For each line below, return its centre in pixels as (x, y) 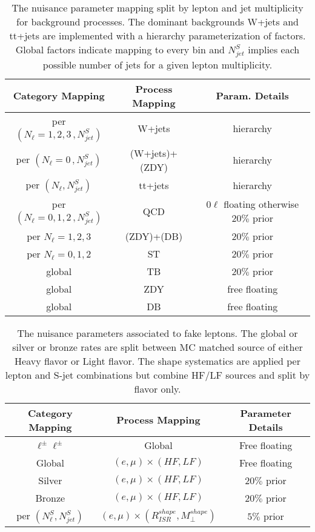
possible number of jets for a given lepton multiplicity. (157, 64)
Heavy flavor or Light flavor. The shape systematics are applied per (157, 361)
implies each (274, 49)
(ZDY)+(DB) (154, 236)
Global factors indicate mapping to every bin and (120, 49)
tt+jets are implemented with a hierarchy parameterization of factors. (157, 35)
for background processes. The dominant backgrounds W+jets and (157, 22)
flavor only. (157, 388)
